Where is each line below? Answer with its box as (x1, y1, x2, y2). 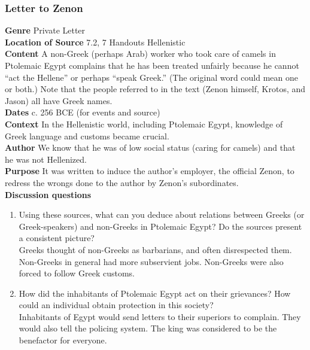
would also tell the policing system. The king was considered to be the (19, 322, 277, 334)
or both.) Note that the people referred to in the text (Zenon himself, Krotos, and (5, 83, 306, 95)
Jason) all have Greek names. (5, 94, 113, 106)
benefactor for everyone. (19, 334, 107, 346)
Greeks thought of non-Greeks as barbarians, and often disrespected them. (19, 243, 292, 255)
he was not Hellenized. (5, 153, 87, 165)
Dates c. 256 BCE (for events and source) (5, 106, 160, 118)
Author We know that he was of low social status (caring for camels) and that (5, 141, 296, 154)
